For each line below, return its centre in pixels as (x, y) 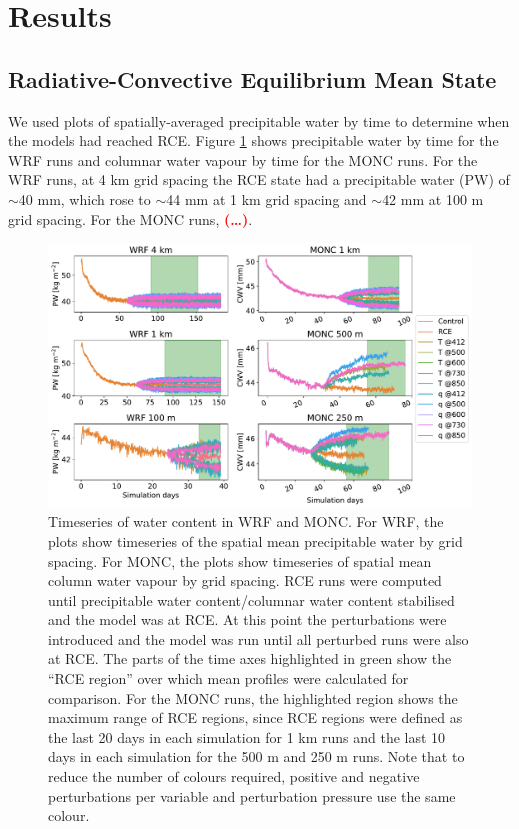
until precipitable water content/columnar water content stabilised (251, 599)
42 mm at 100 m (433, 198)
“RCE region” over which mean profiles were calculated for (228, 678)
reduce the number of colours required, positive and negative (234, 776)
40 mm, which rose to (84, 198)
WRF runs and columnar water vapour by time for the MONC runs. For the (243, 159)
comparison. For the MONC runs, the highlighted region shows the (253, 697)
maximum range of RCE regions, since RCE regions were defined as (255, 717)
